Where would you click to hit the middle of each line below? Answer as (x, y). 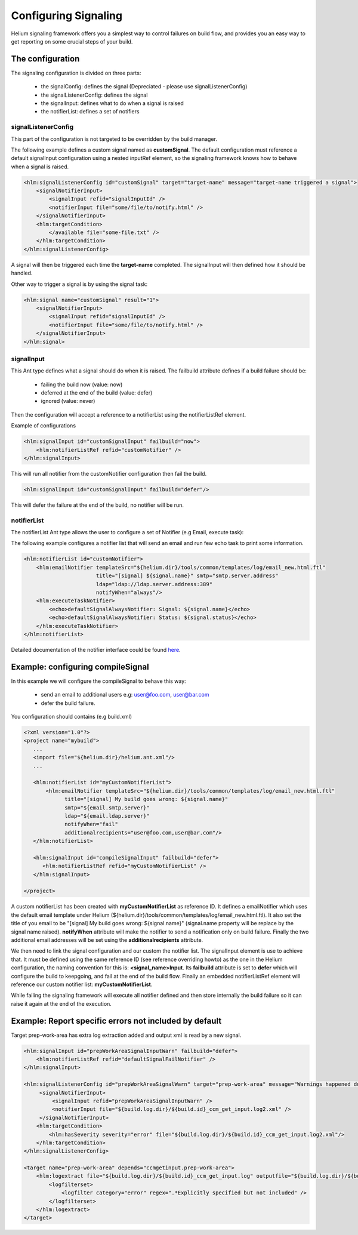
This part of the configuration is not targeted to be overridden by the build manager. (114, 139)
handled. (22, 273)
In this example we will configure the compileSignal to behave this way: (98, 681)
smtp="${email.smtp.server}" (107, 808)
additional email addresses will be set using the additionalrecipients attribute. (107, 940)
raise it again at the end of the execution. (61, 1003)
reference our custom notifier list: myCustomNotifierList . (82, 984)
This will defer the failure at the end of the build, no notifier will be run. (98, 505)
